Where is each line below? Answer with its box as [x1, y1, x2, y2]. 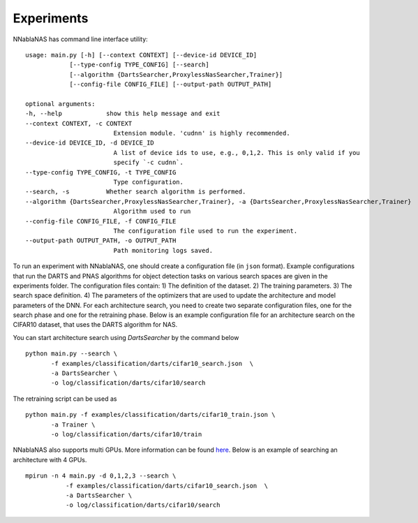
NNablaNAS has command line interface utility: [13, 35, 148, 43]
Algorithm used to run [113, 207, 191, 216]
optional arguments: [25, 100, 96, 108]
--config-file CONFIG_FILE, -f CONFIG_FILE [25, 217, 177, 225]
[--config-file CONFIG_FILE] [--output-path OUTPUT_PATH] [69, 80, 272, 89]
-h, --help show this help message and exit [25, 110, 221, 118]
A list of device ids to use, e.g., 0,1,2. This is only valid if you [113, 149, 361, 156]
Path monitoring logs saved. [113, 246, 213, 254]
